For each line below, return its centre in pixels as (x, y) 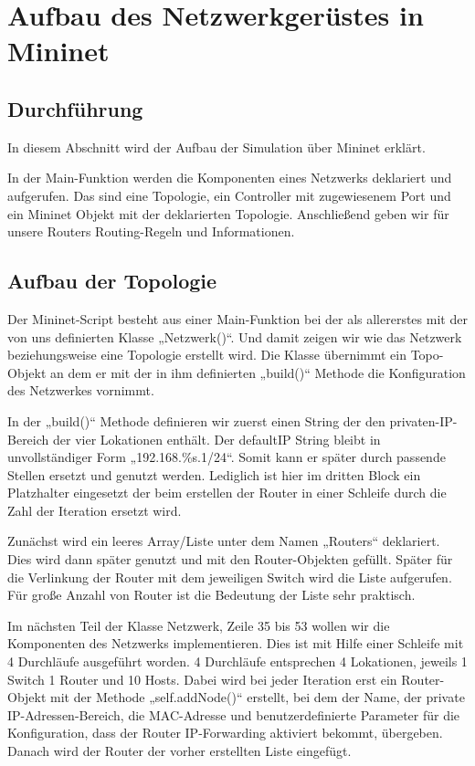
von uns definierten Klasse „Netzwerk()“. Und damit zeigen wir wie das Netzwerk (235, 336)
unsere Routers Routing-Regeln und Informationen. (151, 231)
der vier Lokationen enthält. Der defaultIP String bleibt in (216, 439)
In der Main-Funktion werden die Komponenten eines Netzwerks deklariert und (230, 178)
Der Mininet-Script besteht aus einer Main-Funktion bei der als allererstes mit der (237, 318)
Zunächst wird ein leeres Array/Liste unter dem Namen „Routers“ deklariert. (224, 541)
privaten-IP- (423, 420)
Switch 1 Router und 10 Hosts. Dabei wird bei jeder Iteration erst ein (202, 679)
